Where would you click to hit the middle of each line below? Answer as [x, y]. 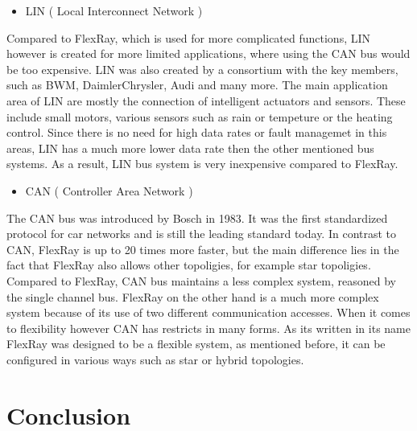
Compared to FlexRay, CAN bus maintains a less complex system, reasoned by [201, 280]
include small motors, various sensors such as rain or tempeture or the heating [200, 116]
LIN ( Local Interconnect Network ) [114, 10]
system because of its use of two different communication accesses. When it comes [208, 312]
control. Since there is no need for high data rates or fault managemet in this [197, 132]
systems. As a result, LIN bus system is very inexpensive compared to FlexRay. [202, 164]
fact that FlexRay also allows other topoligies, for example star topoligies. [189, 265]
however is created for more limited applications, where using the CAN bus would [208, 53]
